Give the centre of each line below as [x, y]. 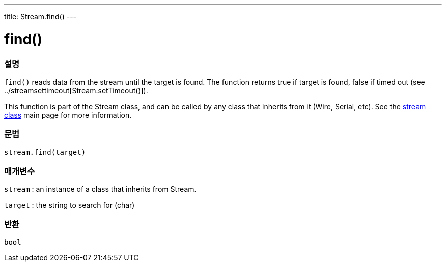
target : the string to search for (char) [69, 205]
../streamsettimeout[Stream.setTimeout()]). [76, 90]
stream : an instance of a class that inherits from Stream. [100, 189]
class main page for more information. [68, 115]
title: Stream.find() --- [40, 16]
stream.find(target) [45, 152]
